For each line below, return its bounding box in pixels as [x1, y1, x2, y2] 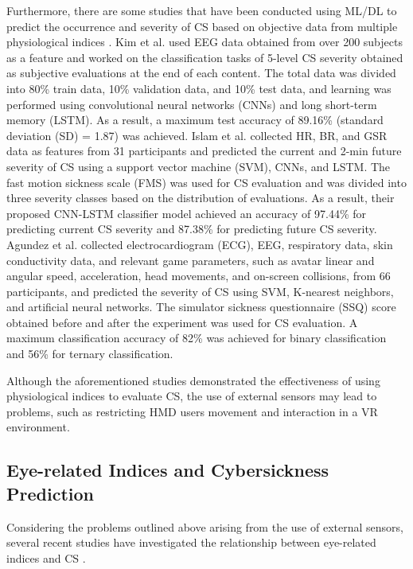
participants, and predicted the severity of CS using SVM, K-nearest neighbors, [6, 283, 394, 299]
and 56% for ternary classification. [6, 345, 173, 362]
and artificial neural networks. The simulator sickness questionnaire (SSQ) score [6, 298, 396, 315]
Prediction [6, 481, 94, 505]
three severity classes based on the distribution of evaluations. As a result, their [6, 189, 395, 206]
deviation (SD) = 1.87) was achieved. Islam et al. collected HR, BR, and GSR [6, 127, 388, 143]
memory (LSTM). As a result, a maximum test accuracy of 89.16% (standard [6, 111, 384, 128]
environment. [6, 419, 70, 435]
